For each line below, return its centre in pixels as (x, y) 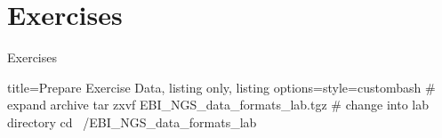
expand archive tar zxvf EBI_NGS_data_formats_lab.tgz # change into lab (218, 105)
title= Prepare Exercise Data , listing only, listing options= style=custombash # (221, 87)
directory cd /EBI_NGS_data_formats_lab (132, 122)
